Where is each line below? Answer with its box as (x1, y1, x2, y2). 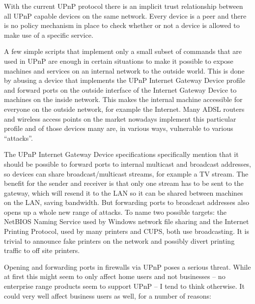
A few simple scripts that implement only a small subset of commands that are (4, 46, 242, 56)
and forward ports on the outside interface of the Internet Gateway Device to (4, 84, 237, 95)
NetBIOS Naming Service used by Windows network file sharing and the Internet (4, 216, 249, 227)
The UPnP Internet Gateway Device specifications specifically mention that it (4, 149, 239, 159)
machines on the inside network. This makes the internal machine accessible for (4, 94, 243, 104)
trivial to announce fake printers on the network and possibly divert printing (4, 235, 235, 246)
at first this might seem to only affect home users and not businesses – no (4, 271, 226, 281)
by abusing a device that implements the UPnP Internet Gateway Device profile (4, 75, 245, 85)
